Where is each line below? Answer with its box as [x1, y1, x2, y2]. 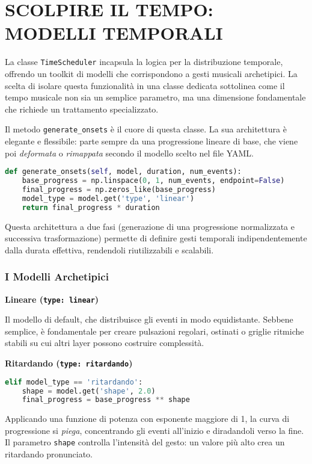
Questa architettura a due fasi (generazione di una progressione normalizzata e [5, 220, 295, 232]
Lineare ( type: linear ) [5, 292, 99, 305]
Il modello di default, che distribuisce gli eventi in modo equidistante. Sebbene [5, 313, 293, 326]
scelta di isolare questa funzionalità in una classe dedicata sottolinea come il [5, 79, 285, 91]
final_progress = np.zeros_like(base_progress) [22, 185, 216, 194]
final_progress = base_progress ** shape [22, 395, 190, 404]
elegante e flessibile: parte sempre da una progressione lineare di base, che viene [5, 135, 298, 147]
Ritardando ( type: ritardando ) [5, 357, 133, 369]
